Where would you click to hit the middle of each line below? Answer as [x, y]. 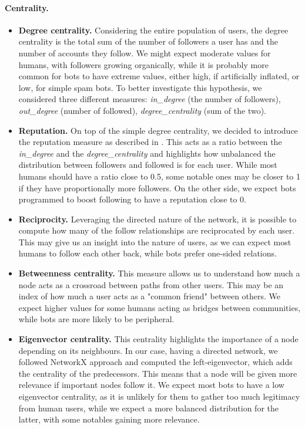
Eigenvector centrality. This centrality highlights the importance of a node [158, 339]
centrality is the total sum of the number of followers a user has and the [148, 41]
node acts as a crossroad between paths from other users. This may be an [151, 284]
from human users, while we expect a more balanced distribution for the [148, 408]
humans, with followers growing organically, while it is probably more [143, 64]
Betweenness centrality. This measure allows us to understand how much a [159, 273]
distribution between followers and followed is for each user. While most [148, 165]
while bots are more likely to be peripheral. [96, 319]
